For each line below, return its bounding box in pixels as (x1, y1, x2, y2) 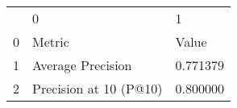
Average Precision (32, 56, 132, 74)
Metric (32, 32, 69, 51)
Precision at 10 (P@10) (32, 79, 163, 98)
